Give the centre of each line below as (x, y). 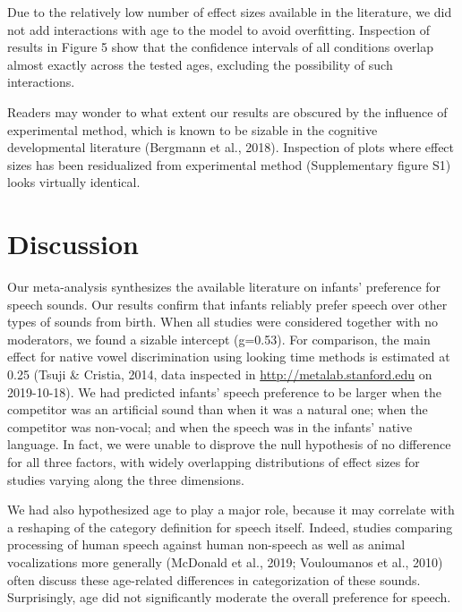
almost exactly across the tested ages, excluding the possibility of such (200, 64)
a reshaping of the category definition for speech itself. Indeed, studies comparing (230, 527)
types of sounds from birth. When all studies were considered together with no (222, 322)
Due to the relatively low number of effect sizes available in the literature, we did (230, 12)
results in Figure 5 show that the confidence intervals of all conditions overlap (220, 47)
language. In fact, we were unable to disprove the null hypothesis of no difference (229, 444)
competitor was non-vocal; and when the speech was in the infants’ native (210, 426)
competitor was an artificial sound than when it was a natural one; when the (218, 409)
